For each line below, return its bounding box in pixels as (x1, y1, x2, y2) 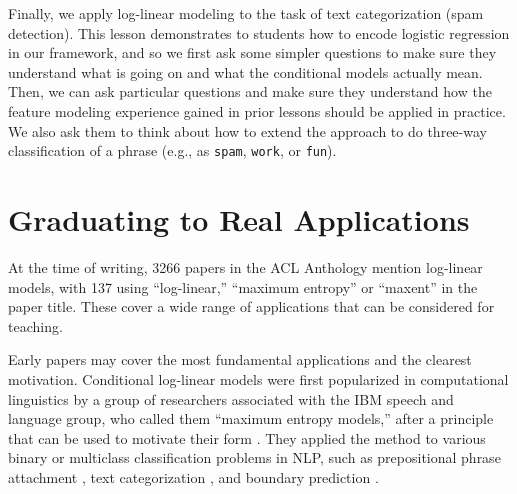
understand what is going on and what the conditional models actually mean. (8, 61, 483, 82)
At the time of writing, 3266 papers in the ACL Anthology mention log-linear (8, 256, 483, 277)
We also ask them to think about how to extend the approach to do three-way (8, 120, 487, 141)
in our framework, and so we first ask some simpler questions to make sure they (8, 42, 497, 63)
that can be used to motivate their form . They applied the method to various (8, 427, 486, 448)
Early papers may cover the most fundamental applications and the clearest (8, 349, 472, 370)
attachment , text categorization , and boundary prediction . (8, 466, 379, 487)
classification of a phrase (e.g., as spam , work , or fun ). (8, 140, 337, 161)
